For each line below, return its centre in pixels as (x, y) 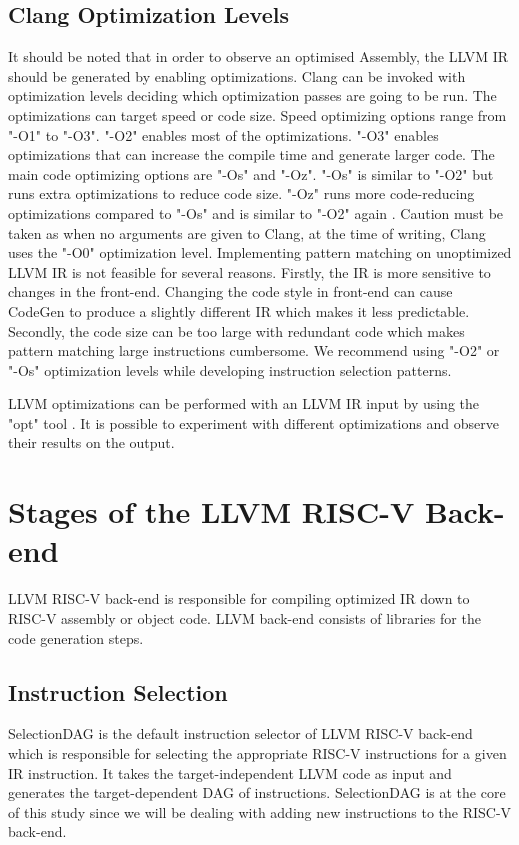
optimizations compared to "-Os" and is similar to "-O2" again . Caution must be (256, 212)
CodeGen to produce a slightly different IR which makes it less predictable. (239, 310)
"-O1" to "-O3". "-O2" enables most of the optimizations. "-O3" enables (223, 134)
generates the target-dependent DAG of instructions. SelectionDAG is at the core (257, 792)
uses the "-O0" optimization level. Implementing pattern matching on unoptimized (260, 252)
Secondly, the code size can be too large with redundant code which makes (236, 330)
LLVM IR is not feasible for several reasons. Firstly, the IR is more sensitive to (249, 271)
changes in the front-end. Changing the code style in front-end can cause (230, 291)
